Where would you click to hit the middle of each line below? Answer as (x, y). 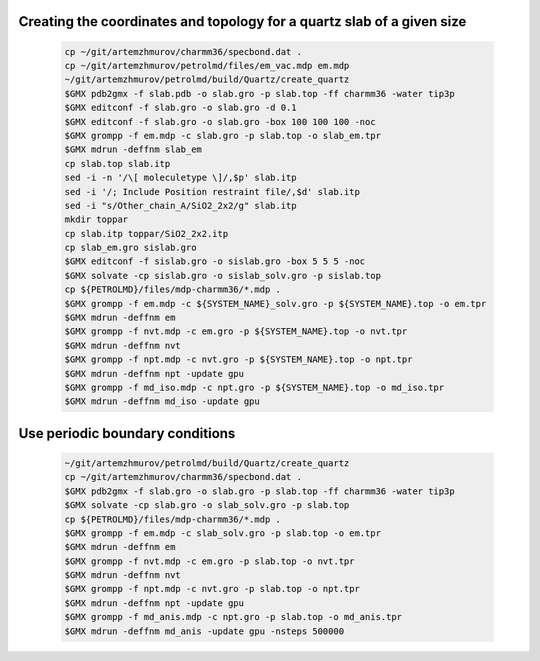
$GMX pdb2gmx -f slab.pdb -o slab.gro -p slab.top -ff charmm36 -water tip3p (259, 93)
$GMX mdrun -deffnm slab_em (133, 149)
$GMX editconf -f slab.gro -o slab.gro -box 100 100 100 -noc (220, 121)
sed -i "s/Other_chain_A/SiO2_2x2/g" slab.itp (180, 205)
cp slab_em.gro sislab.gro (130, 248)
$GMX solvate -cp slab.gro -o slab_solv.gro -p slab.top (207, 505)
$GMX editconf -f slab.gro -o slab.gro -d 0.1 (180, 108)
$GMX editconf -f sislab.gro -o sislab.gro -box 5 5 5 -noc (215, 261)
